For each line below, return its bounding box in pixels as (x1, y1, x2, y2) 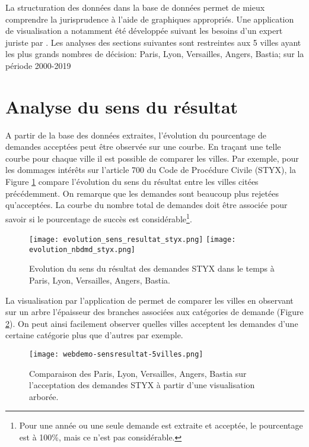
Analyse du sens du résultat (5, 94, 238, 118)
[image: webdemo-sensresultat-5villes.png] (29, 350, 203, 358)
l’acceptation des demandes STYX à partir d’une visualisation (29, 379, 255, 391)
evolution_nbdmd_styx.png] (29, 245, 135, 254)
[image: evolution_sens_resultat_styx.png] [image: (29, 235, 236, 244)
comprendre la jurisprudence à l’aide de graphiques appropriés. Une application (5, 12, 294, 25)
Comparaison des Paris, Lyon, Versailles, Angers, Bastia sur (29, 367, 247, 379)
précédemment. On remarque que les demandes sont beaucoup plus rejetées (5, 187, 279, 199)
